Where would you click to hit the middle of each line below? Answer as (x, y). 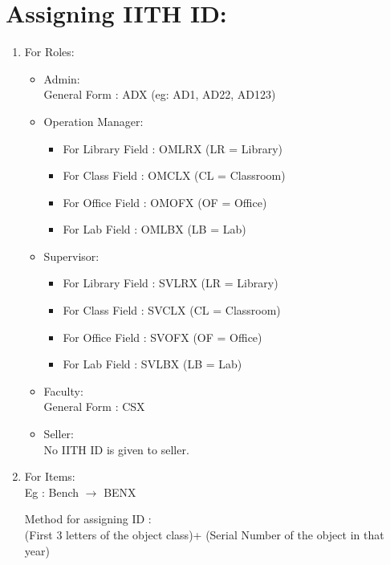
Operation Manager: (93, 121)
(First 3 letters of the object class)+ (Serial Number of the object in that (204, 535)
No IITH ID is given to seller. (116, 449)
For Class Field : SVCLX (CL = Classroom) (172, 310)
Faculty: (63, 390)
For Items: (50, 476)
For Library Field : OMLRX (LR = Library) (173, 148)
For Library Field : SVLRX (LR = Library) (171, 283)
